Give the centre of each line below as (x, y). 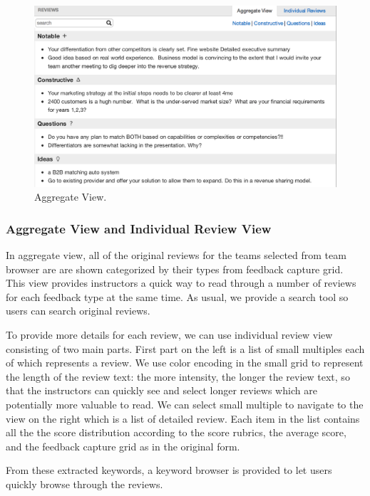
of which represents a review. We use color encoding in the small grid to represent (185, 363)
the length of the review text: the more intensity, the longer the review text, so (178, 376)
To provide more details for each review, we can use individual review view (169, 335)
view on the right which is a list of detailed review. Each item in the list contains (183, 418)
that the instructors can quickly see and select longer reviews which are (161, 390)
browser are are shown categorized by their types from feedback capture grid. (175, 269)
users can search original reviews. (78, 311)
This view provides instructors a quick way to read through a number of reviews (181, 283)
